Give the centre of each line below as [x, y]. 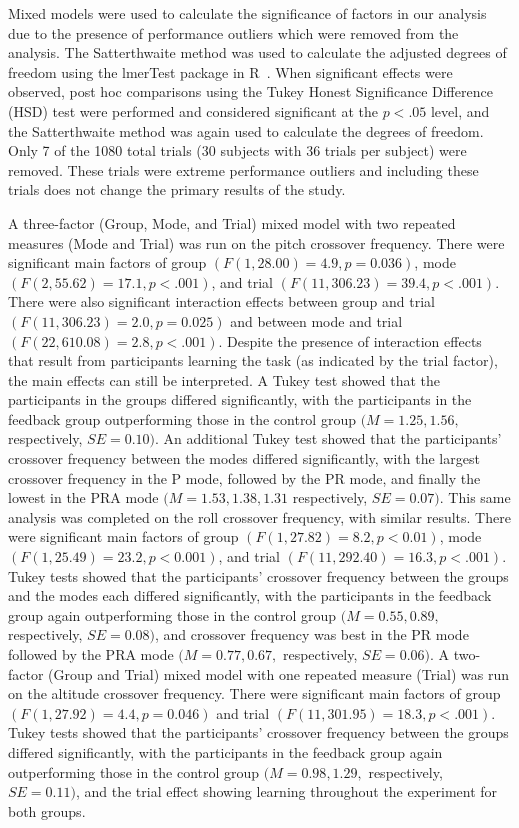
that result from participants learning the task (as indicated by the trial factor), [253, 360]
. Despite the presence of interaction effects [350, 340]
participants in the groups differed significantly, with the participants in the [240, 399]
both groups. [47, 810]
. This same [475, 497]
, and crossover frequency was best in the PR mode [312, 634]
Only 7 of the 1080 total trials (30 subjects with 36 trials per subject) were [237, 150]
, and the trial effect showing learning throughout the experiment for [286, 791]
